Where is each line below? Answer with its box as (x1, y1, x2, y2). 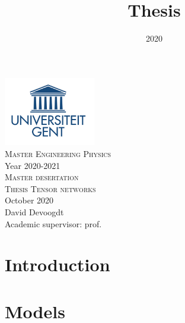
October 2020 (5, 194, 54, 206)
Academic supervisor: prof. (5, 217, 102, 230)
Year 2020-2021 (5, 159, 60, 171)
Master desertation (5, 171, 79, 183)
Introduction (5, 252, 110, 277)
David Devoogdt (5, 205, 64, 218)
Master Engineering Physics (5, 148, 111, 159)
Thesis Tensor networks (5, 182, 96, 195)
